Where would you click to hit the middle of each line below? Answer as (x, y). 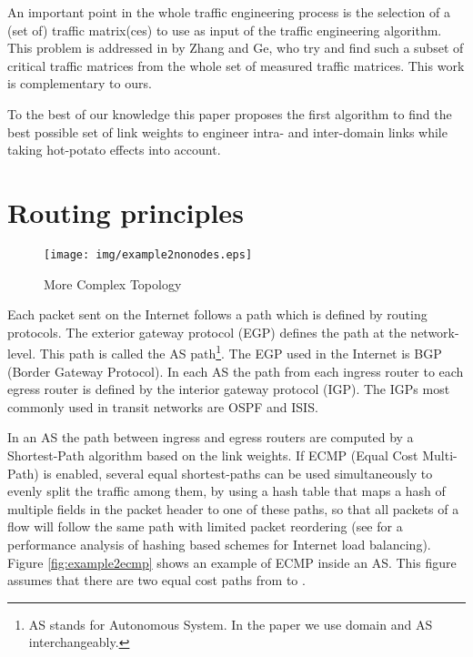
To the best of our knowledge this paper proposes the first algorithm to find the (230, 113)
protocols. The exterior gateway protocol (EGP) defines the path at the (207, 332)
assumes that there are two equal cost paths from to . (156, 580)
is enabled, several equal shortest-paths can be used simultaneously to (238, 473)
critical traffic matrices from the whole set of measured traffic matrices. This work (236, 65)
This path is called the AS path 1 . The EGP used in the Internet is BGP (241, 352)
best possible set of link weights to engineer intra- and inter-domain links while (227, 131)
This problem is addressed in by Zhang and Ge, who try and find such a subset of (236, 48)
